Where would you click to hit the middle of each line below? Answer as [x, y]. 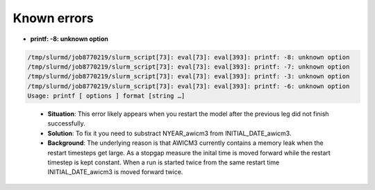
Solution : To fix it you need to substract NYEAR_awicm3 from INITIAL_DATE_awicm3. [169, 133]
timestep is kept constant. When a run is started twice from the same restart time [164, 162]
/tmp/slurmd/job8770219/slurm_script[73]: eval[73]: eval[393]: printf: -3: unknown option [189, 77]
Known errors [53, 18]
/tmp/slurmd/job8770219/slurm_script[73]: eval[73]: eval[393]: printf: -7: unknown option [189, 67]
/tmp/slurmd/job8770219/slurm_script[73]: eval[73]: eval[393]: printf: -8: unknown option [189, 57]
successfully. [67, 123]
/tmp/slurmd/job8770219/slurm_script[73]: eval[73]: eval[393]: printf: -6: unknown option [189, 86]
